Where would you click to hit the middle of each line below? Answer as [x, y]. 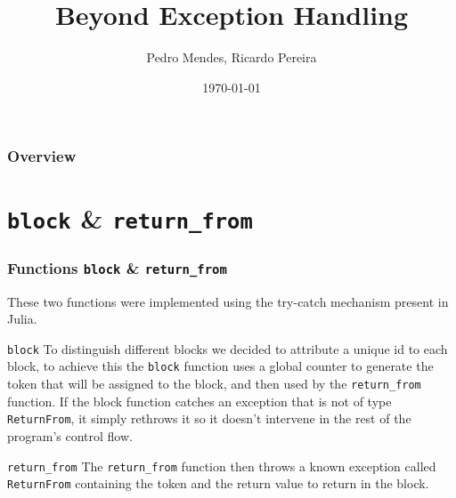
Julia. [22, 319]
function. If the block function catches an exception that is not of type [199, 401]
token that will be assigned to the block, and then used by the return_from [214, 384]
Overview [42, 156]
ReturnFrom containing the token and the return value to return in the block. [218, 483]
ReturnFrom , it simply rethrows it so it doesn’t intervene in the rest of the [209, 418]
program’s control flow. [70, 435]
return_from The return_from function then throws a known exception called [222, 466]
